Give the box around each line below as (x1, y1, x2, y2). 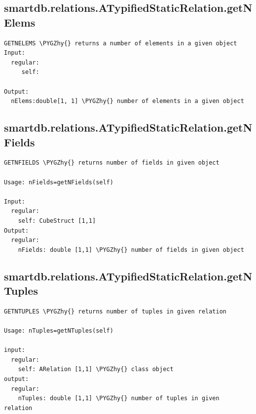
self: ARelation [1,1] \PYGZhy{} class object (18, 366, 174, 373)
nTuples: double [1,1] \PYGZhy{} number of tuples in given (18, 395, 219, 402)
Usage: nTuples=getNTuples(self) (4, 327, 113, 335)
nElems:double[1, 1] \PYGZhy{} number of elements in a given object (11, 98, 244, 105)
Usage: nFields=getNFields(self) (4, 178, 113, 186)
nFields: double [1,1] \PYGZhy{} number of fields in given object (18, 246, 244, 253)
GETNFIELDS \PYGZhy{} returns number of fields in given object (4, 159, 219, 167)
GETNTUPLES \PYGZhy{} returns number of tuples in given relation (4, 308, 227, 315)
